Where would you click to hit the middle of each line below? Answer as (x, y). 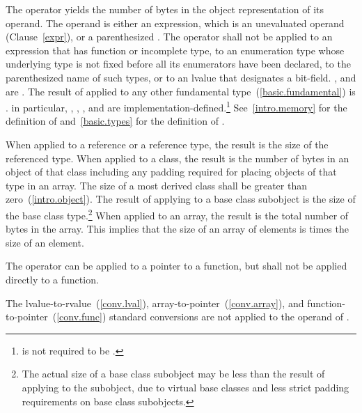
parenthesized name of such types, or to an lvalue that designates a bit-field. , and (181, 77)
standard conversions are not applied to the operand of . (229, 317)
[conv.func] (79, 317)
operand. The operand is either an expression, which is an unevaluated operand (175, 23)
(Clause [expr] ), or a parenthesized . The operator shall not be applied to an (169, 37)
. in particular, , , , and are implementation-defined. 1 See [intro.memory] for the (176, 106)
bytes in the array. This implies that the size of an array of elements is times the (177, 229)
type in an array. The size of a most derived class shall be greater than (156, 185)
